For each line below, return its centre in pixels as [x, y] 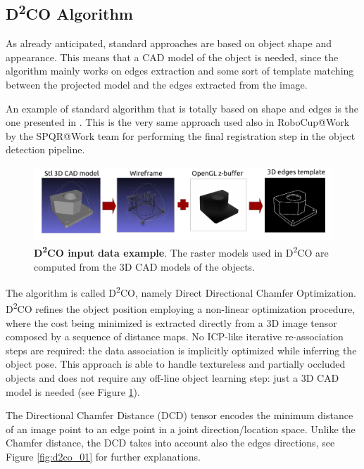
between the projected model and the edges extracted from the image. [157, 84]
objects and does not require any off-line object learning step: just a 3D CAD [172, 378]
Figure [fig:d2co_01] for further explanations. [103, 456]
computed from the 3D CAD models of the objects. [145, 266]
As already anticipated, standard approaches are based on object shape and [169, 43]
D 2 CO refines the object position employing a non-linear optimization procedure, [181, 308]
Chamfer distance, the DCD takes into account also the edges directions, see [170, 443]
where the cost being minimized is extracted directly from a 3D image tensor [171, 322]
